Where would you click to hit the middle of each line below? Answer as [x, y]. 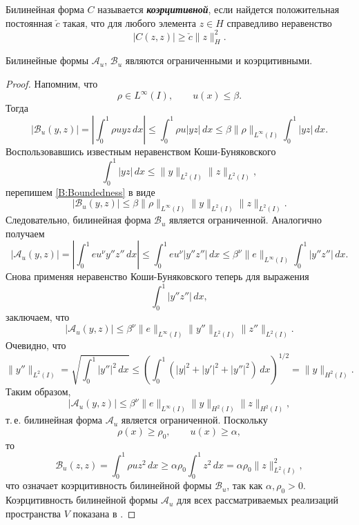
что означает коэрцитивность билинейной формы [109, 485]
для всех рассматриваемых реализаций [258, 500]
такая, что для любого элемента [129, 22]
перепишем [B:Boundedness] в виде [80, 191]
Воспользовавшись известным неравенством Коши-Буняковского [141, 151]
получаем [25, 233]
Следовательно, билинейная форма [78, 220]
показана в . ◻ [104, 513]
